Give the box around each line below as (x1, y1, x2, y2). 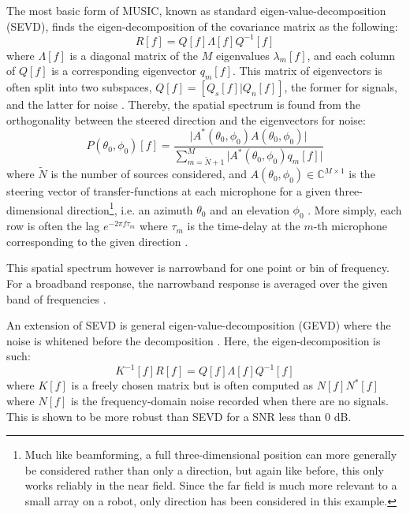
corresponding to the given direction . (6, 233, 188, 249)
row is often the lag (6, 218, 100, 234)
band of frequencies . (6, 290, 106, 307)
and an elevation (210, 201, 289, 218)
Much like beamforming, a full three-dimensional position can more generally (24, 446, 397, 463)
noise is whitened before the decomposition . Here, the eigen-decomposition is (6, 332, 381, 348)
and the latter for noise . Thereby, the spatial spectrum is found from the (6, 96, 360, 113)
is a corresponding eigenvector (51, 62, 197, 79)
